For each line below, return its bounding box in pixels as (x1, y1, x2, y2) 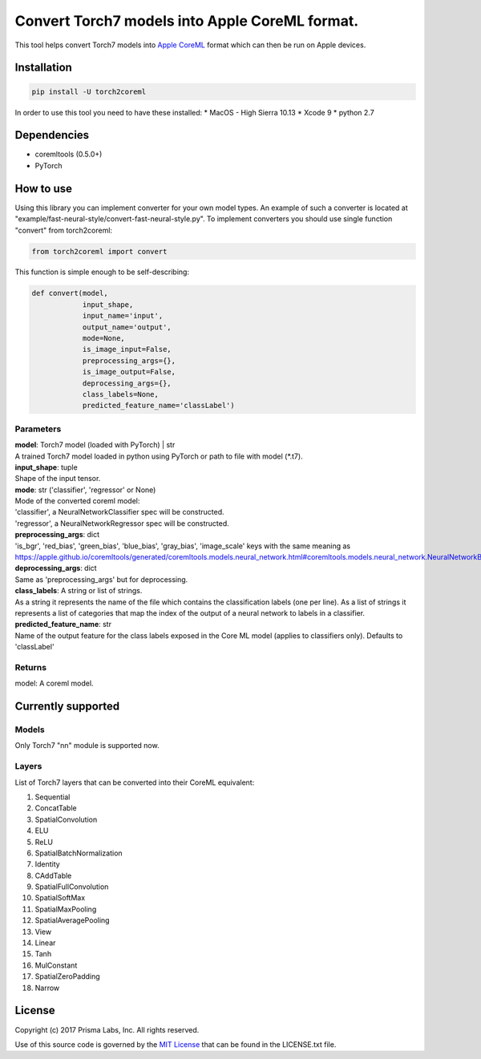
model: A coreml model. (14, 678, 94, 689)
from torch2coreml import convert (31, 247, 168, 256)
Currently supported (14, 700, 120, 713)
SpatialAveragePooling (34, 916, 110, 925)
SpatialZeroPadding (34, 972, 100, 981)
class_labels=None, (82, 390, 160, 398)
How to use (14, 181, 72, 196)
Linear (34, 938, 56, 948)
